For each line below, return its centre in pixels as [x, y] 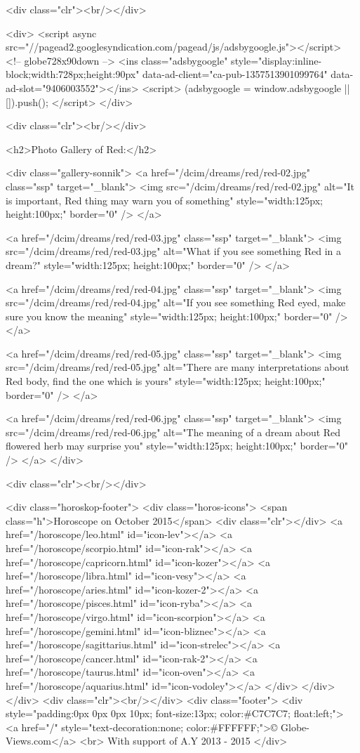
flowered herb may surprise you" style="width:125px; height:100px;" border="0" [177, 446]
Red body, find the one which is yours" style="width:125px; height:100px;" [166, 381]
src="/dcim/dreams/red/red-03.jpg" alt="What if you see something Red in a [173, 251]
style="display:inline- [276, 60]
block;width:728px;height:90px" [73, 74]
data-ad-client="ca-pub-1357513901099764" [235, 74]
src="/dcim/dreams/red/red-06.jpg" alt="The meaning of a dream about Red [173, 432]
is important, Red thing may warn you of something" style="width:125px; [165, 200]
